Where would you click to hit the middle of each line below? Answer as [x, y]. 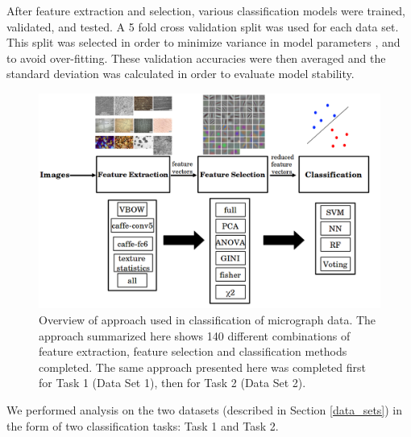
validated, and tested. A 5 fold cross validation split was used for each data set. [203, 26]
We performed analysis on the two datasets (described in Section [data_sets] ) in [205, 410]
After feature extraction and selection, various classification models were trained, [206, 10]
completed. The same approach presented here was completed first [203, 367]
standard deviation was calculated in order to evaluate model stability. [181, 74]
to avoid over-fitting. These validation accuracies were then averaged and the [196, 58]
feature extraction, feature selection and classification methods [193, 351]
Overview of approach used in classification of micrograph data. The [208, 320]
